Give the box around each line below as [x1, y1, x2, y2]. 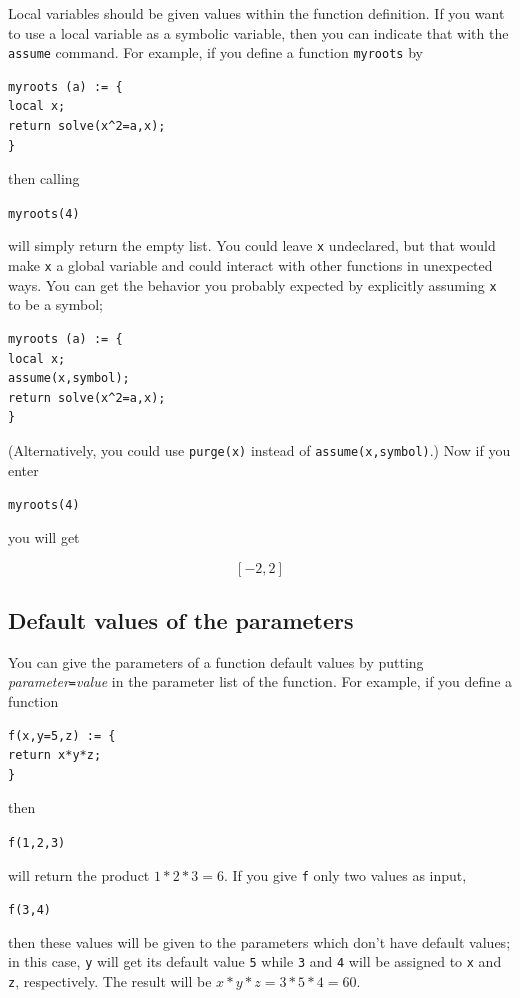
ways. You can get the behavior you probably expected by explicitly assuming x [8, 274, 497, 295]
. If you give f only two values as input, [223, 864, 467, 885]
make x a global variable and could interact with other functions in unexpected [8, 255, 493, 276]
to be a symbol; [8, 294, 103, 315]
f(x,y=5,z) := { [8, 728, 116, 743]
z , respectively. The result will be [8, 971, 212, 992]
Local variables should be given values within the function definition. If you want [8, 3, 505, 23]
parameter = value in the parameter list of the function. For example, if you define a [8, 671, 513, 692]
